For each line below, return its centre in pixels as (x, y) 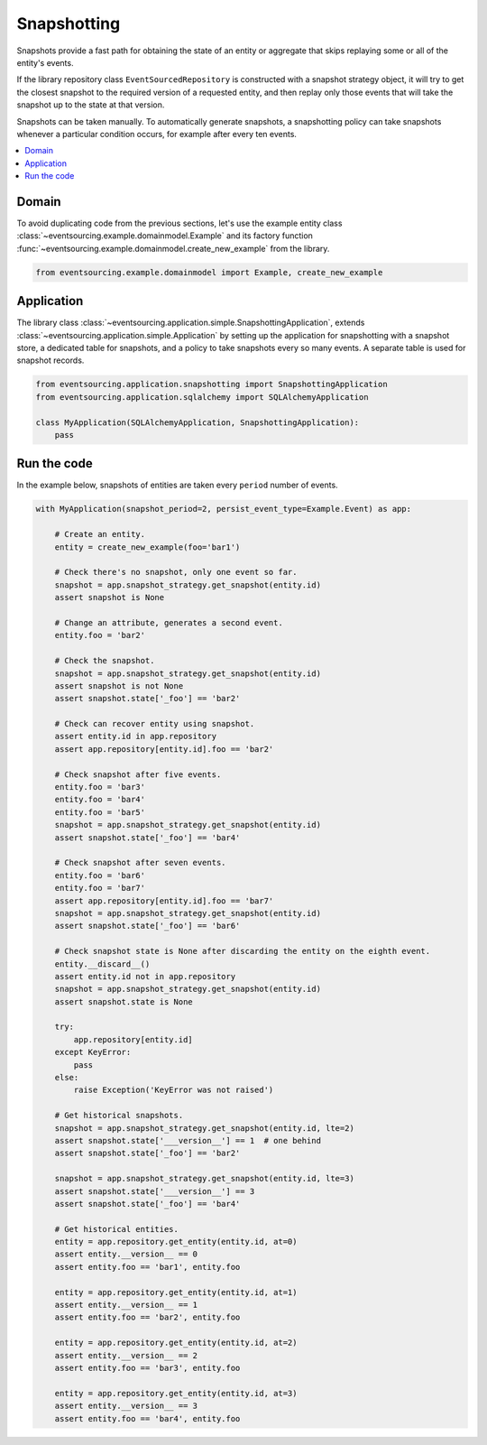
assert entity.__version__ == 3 (126, 1406)
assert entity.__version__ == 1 (126, 1305)
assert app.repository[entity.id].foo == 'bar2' (164, 749)
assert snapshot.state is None (124, 1001)
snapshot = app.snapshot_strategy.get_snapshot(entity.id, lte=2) (205, 1128)
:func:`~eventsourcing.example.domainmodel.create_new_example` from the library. (173, 248)
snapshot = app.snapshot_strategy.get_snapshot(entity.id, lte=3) (205, 1179)
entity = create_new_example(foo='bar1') (147, 547)
